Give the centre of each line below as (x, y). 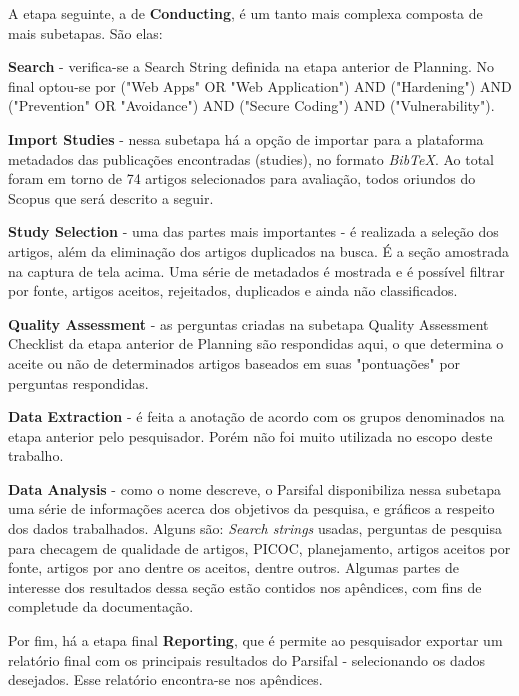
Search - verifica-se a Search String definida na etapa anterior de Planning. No (251, 66)
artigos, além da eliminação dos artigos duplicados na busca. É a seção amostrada (258, 250)
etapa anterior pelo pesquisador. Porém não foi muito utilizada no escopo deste (250, 435)
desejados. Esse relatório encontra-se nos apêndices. (165, 679)
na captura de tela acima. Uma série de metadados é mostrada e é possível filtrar (256, 270)
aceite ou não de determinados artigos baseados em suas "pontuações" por (234, 362)
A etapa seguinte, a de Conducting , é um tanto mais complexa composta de (245, 13)
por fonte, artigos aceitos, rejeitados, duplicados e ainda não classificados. (233, 290)
